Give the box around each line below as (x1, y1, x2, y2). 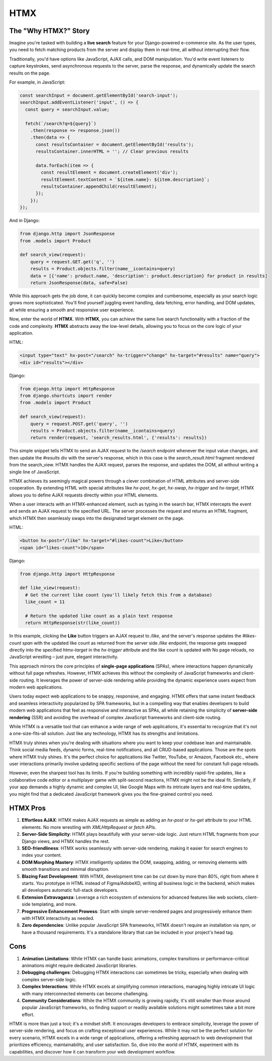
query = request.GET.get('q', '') (30, 259, 115, 265)
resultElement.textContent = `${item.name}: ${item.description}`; (40, 177, 210, 182)
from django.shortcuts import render (19, 393, 112, 399)
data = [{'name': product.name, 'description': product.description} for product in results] (30, 273, 267, 279)
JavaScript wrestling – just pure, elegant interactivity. (9, 654, 118, 660)
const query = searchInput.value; (25, 107, 110, 112)
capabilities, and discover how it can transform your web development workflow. (9, 1048, 176, 1054)
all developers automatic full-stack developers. (21, 887, 118, 893)
